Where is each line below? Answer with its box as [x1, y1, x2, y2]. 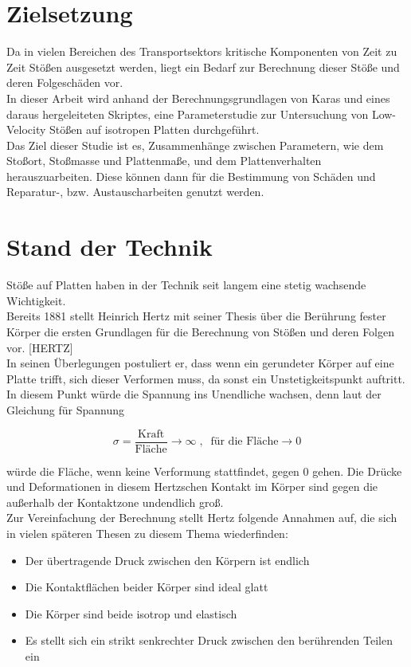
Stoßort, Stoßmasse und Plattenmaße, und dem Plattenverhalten [6, 152, 322, 169]
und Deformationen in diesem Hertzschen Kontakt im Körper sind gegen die [6, 478, 378, 495]
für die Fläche [210, 436, 279, 447]
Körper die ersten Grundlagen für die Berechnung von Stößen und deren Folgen [6, 323, 395, 339]
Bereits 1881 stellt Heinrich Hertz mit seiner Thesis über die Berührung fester [6, 308, 386, 324]
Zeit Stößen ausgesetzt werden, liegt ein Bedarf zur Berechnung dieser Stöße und [6, 58, 400, 75]
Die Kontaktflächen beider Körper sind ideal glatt [25, 579, 268, 595]
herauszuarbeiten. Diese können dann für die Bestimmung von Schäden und [6, 167, 376, 184]
